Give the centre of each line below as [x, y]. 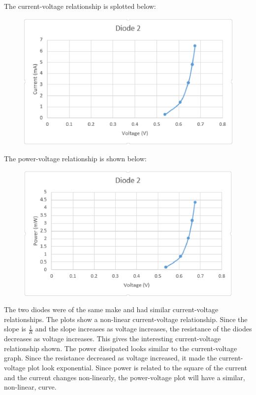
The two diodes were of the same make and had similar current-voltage [111, 309]
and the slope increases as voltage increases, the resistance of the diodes [144, 329]
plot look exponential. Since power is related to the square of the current [137, 368]
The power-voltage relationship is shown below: [75, 159]
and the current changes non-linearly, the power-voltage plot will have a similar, [125, 377]
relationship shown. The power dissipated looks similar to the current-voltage [121, 348]
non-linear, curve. [30, 387]
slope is [15, 329]
